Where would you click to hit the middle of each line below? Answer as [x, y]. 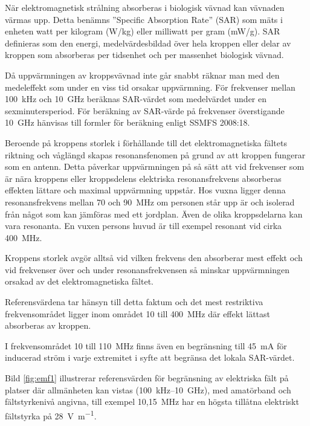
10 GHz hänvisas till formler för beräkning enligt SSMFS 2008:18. [128, 122]
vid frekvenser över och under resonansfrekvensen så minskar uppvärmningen [147, 269]
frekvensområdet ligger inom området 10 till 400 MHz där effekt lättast [137, 313]
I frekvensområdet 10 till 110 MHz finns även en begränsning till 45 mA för [146, 345]
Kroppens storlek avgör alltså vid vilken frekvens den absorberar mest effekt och [154, 258]
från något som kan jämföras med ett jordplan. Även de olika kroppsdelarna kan [154, 214]
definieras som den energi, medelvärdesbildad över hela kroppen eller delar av [148, 43]
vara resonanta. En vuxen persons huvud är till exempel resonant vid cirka [144, 226]
